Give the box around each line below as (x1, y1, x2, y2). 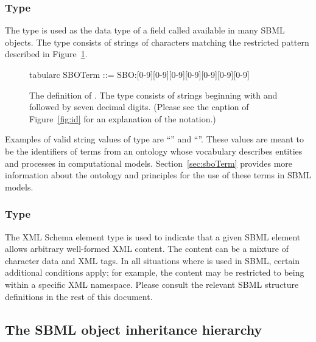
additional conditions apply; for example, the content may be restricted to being (5, 266, 304, 279)
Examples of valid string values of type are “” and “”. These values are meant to (5, 133, 304, 145)
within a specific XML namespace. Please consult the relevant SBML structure (5, 277, 299, 290)
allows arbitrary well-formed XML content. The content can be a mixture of (5, 242, 289, 255)
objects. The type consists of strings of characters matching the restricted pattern (5, 35, 309, 48)
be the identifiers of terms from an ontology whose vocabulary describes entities (5, 144, 303, 157)
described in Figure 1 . (5, 47, 88, 60)
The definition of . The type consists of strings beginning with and (29, 88, 278, 101)
